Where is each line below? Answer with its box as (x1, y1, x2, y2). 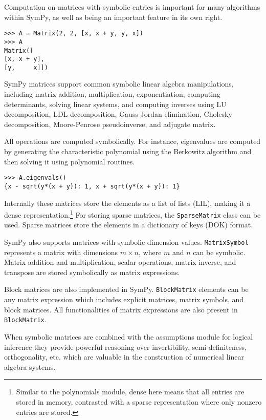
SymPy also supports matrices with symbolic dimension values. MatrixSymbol (4, 237, 249, 247)
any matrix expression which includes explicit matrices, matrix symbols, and (4, 294, 244, 305)
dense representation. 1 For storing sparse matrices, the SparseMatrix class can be (4, 208, 261, 220)
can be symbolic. (193, 246, 246, 257)
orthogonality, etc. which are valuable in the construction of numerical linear (4, 351, 244, 362)
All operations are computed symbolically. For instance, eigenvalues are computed (4, 136, 261, 146)
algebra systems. (4, 361, 56, 372)
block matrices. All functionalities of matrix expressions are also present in (4, 304, 238, 314)
